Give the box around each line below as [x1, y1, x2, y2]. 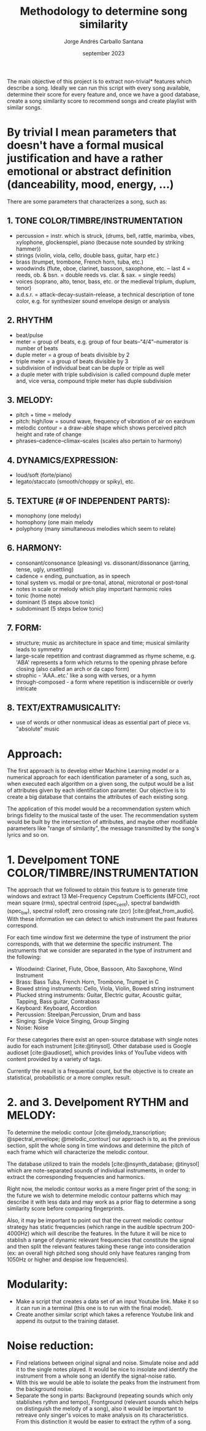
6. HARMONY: [7, 543, 62, 554]
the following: [7, 953, 42, 960]
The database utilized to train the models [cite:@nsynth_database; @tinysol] [7, 1160, 200, 1167]
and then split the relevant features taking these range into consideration [7, 1242, 191, 1250]
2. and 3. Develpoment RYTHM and [7, 1096, 189, 1110]
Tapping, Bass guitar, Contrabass [15, 997, 100, 1005]
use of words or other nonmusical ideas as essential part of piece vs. [15, 719, 191, 726]
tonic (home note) [15, 592, 61, 599]
